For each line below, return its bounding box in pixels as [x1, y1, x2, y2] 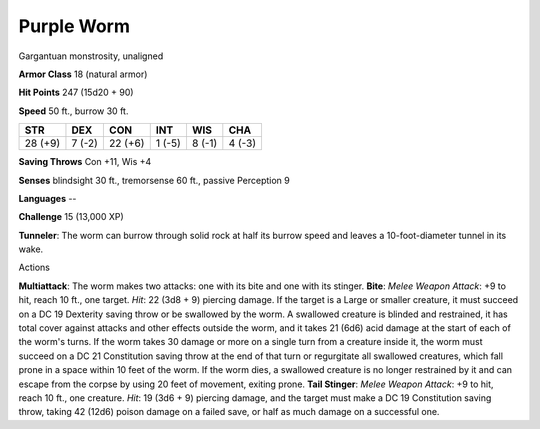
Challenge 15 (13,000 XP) [18, 211, 124, 223]
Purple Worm [18, 15, 130, 37]
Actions [18, 261, 50, 274]
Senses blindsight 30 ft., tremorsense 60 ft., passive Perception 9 [18, 174, 290, 186]
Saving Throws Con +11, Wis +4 [18, 156, 152, 168]
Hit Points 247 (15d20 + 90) [18, 86, 134, 99]
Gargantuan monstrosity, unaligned [18, 50, 164, 62]
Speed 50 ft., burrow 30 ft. [18, 105, 129, 117]
